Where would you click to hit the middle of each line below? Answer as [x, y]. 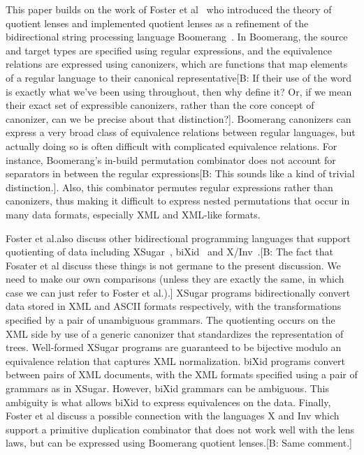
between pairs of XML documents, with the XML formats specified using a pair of [182, 374]
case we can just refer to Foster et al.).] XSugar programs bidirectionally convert [178, 292]
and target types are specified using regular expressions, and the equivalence [169, 50]
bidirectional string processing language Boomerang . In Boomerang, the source [177, 37]
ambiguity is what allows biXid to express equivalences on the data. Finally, [168, 402]
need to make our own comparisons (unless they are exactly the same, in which [175, 279]
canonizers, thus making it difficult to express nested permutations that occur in [178, 201]
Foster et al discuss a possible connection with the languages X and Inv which [173, 416]
